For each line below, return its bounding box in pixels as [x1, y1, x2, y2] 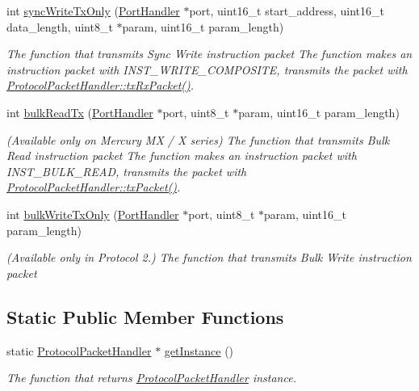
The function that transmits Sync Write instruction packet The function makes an [6, 45, 413, 62]
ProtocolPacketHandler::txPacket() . [6, 179, 181, 195]
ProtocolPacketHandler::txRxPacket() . [6, 77, 195, 94]
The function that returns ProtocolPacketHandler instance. [6, 369, 296, 386]
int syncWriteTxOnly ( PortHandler [6, 2, 180, 19]
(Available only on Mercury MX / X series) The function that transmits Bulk [6, 131, 390, 148]
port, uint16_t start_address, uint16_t [189, 2, 384, 19]
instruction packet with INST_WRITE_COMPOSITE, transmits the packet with [6, 61, 408, 78]
